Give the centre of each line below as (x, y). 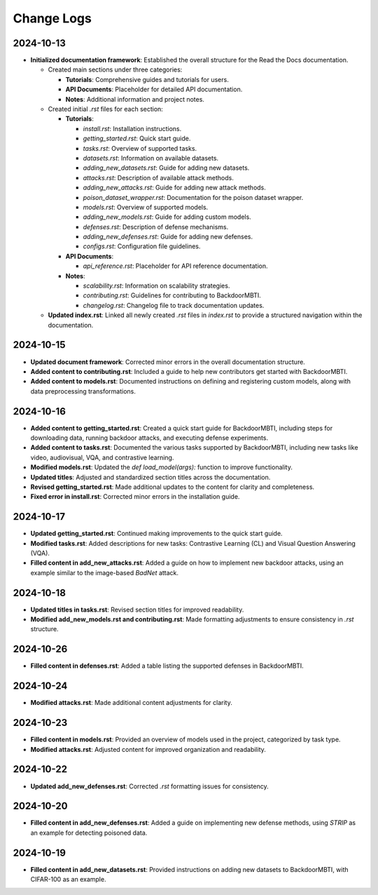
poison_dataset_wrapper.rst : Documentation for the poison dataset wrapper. (193, 197)
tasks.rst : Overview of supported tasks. (140, 148)
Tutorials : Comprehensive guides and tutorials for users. (147, 79)
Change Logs (52, 18)
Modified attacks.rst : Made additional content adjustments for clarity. (131, 703)
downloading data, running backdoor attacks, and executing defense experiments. (149, 438)
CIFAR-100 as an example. (68, 880)
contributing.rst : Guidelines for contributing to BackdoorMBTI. (172, 295)
